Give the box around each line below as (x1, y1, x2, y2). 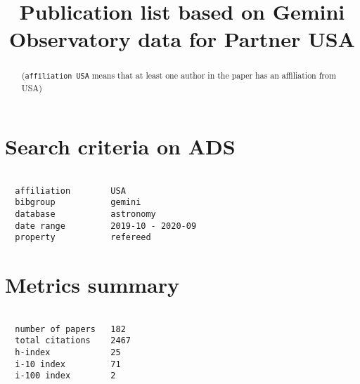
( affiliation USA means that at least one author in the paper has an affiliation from (21, 69, 336, 81)
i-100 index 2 (15, 371, 116, 381)
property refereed (15, 232, 151, 243)
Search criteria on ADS (5, 132, 236, 161)
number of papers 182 (15, 324, 126, 334)
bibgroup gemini (15, 197, 141, 208)
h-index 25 (15, 347, 121, 358)
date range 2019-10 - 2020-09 (15, 220, 197, 231)
